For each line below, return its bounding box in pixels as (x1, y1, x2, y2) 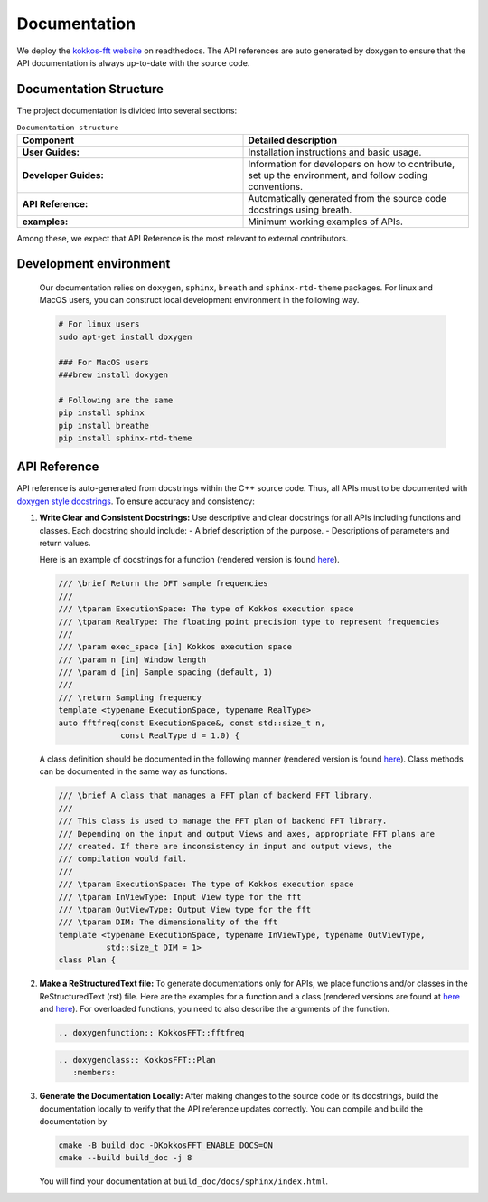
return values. (39, 537, 91, 548)
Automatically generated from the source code (248, 192, 447, 204)
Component (22, 134, 75, 147)
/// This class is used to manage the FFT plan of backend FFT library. (58, 816, 388, 827)
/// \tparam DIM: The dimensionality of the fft (58, 917, 278, 927)
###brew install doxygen (58, 369, 169, 380)
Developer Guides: (22, 168, 104, 181)
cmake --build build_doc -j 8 (58, 1153, 192, 1163)
